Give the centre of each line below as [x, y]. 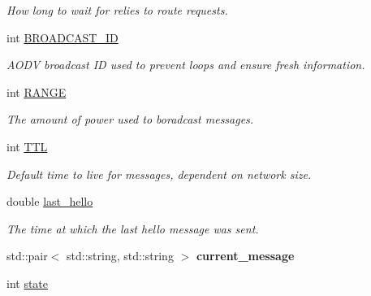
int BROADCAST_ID [63, 37]
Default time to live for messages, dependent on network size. [159, 174]
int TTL [27, 146]
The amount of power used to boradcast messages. [130, 119]
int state [28, 283]
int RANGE [37, 91]
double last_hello [50, 201]
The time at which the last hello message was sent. [133, 228]
